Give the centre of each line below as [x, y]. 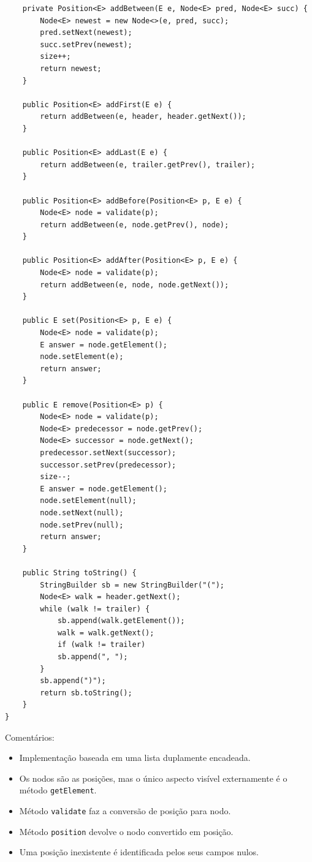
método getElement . [58, 790]
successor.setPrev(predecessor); [108, 465]
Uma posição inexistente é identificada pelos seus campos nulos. [139, 852]
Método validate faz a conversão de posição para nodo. [125, 811]
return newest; [71, 68]
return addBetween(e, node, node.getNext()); [135, 285]
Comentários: [30, 737]
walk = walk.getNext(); [106, 633]
